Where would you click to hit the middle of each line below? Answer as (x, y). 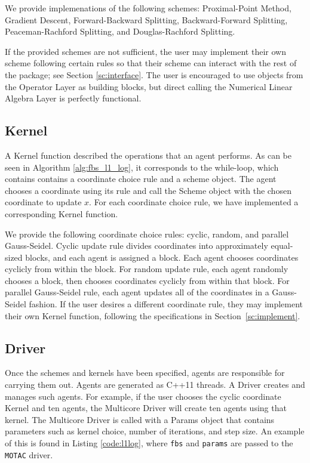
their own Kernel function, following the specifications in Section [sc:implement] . (153, 315)
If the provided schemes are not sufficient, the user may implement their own (145, 51)
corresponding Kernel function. (62, 213)
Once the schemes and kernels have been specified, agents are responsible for (145, 373)
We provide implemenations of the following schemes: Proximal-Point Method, (148, 8)
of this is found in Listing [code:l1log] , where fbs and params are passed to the (149, 443)
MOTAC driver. (29, 454)
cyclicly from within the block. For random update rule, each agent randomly (147, 269)
